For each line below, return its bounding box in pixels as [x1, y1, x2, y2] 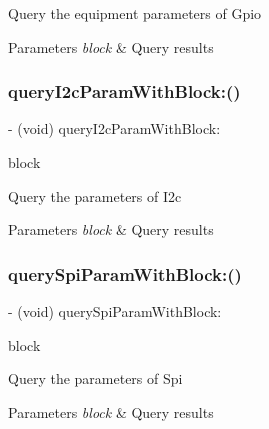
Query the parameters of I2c [8, 185, 182, 206]
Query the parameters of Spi [8, 368, 183, 389]
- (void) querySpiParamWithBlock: [8, 301, 222, 321]
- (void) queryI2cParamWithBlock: [8, 118, 221, 139]
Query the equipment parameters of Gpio [8, 3, 262, 23]
